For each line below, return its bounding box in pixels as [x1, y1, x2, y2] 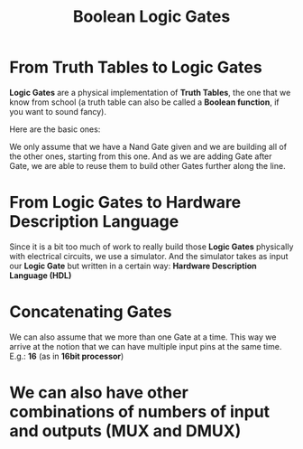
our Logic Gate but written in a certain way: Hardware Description [9, 260, 257, 271]
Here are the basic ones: [9, 124, 101, 135]
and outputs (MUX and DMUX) [9, 421, 242, 441]
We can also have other [9, 382, 189, 403]
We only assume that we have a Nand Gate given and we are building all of [9, 141, 287, 152]
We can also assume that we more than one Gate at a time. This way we [9, 332, 277, 342]
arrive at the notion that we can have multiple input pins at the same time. [9, 341, 282, 351]
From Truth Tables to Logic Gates [9, 57, 263, 78]
